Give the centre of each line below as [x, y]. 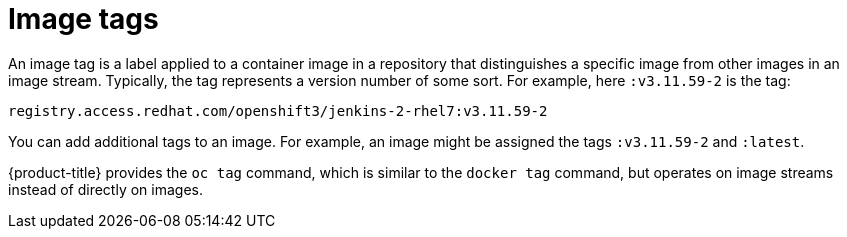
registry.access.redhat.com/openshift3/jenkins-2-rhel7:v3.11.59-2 [278, 110]
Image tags [83, 19]
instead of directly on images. [105, 189]
